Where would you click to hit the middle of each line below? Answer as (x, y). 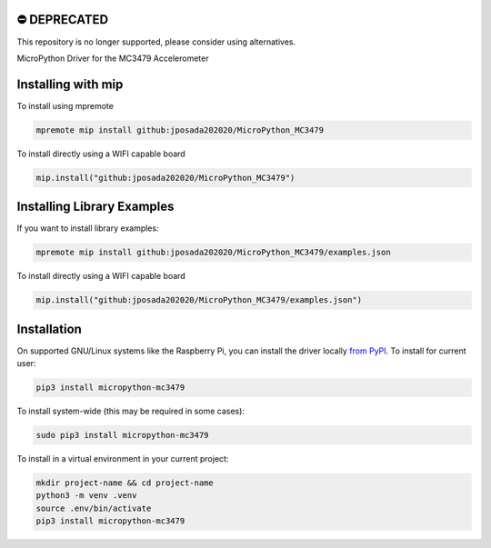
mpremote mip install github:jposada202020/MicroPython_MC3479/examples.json (213, 253)
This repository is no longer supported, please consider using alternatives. (156, 42)
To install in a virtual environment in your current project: (123, 459)
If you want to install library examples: (88, 228)
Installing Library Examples (95, 207)
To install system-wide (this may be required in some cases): (131, 411)
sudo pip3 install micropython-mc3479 (122, 435)
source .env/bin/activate (94, 508)
